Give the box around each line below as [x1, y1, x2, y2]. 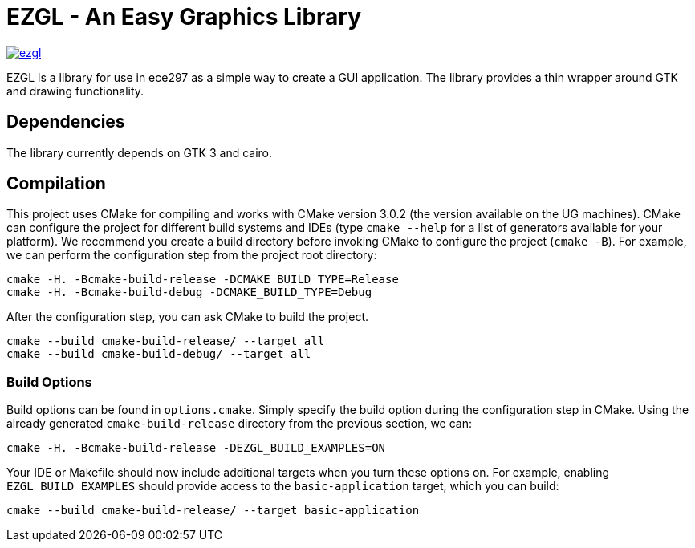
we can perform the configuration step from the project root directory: [6, 248, 377, 262]
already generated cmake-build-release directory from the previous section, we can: [6, 416, 473, 431]
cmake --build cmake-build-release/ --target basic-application [6, 504, 420, 518]
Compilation [6, 173, 106, 194]
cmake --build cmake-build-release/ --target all [6, 335, 325, 348]
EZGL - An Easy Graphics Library [6, 3, 362, 30]
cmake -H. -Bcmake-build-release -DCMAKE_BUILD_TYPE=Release [6, 273, 399, 286]
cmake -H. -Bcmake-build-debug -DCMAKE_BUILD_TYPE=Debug [6, 286, 372, 299]
